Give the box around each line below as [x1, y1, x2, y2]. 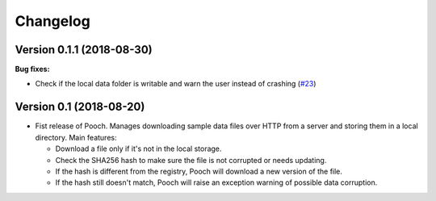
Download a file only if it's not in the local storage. [55, 144, 222, 153]
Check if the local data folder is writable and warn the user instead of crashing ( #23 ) [35, 79, 317, 89]
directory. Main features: [35, 132, 117, 142]
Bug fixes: [15, 65, 50, 74]
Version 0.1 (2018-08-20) [15, 100, 145, 114]
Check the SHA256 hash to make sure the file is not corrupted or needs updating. [55, 155, 327, 165]
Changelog [15, 12, 90, 30]
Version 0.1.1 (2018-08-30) [15, 43, 153, 57]
